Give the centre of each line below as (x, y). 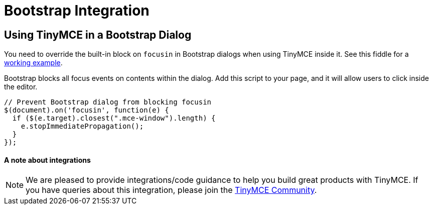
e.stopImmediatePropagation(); (82, 126)
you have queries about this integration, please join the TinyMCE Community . (171, 190)
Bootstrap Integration (77, 11)
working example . (33, 63)
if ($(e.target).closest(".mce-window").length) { (114, 118)
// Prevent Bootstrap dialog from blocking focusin (108, 102)
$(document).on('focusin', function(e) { (87, 110)
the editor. (21, 87)
